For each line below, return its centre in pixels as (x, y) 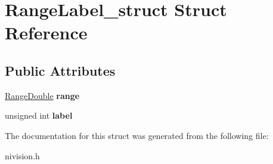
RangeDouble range (42, 95)
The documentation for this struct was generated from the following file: (137, 135)
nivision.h (22, 155)
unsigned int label (39, 115)
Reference (46, 33)
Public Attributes (60, 70)
